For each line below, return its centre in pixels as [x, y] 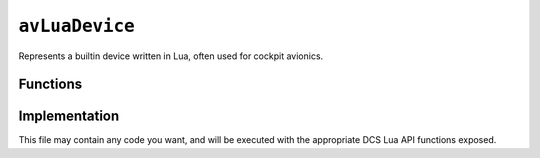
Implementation [69, 116]
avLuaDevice [76, 26]
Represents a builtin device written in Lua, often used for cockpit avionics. [171, 56]
